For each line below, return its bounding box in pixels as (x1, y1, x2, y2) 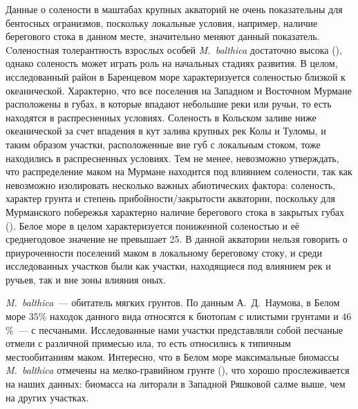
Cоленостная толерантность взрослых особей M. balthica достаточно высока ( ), (6, 42, 342, 57)
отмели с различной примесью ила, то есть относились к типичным (6, 336, 291, 350)
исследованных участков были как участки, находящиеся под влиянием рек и (6, 259, 331, 273)
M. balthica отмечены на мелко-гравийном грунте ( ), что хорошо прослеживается (6, 363, 350, 377)
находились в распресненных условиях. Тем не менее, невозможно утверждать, (6, 150, 339, 165)
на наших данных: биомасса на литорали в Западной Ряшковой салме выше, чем (6, 377, 346, 391)
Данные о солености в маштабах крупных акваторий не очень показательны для (6, 2, 343, 16)
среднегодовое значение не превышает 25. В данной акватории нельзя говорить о (6, 232, 348, 246)
